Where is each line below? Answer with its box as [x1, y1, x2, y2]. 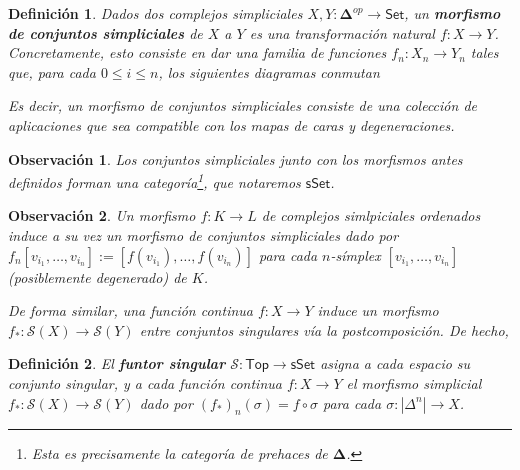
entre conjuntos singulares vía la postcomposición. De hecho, [139, 319, 509, 340]
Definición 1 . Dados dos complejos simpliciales [8, 3, 303, 23]
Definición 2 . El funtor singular [8, 353, 226, 374]
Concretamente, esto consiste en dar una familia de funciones [8, 42, 387, 63]
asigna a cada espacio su [320, 353, 471, 374]
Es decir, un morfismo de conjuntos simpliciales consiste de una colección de [8, 95, 477, 116]
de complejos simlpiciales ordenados [261, 205, 481, 226]
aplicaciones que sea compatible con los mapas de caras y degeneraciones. [8, 114, 455, 135]
